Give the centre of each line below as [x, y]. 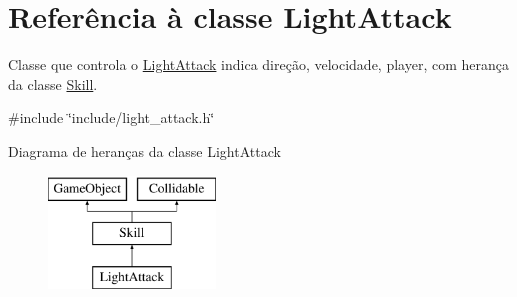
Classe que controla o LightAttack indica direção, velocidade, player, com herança [258, 64]
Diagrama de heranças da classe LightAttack [144, 150]
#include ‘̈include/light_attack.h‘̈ [111, 117]
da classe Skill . [53, 83]
